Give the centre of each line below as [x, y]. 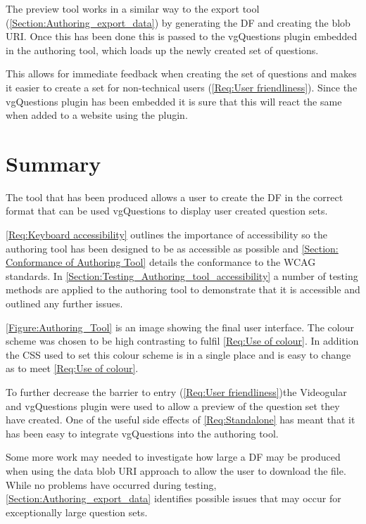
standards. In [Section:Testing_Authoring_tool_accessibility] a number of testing [182, 275]
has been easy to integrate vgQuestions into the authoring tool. [142, 433]
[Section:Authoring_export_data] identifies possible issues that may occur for [173, 498]
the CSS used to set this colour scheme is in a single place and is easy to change [178, 354]
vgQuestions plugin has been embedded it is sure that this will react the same [174, 101]
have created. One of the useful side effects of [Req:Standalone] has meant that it [181, 420]
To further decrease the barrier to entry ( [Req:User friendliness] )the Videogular [176, 392]
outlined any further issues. [64, 303]
